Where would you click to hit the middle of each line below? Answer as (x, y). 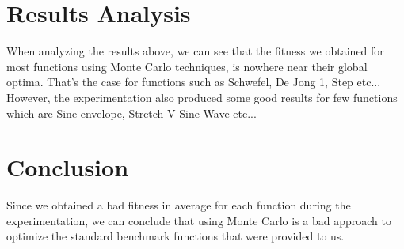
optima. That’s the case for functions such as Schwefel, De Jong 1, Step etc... (194, 82)
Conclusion (68, 167)
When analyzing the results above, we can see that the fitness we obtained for (195, 51)
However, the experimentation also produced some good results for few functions (202, 97)
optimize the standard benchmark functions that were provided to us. (175, 236)
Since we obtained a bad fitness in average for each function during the (179, 205)
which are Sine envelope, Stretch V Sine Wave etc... (131, 113)
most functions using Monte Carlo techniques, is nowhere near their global (187, 66)
